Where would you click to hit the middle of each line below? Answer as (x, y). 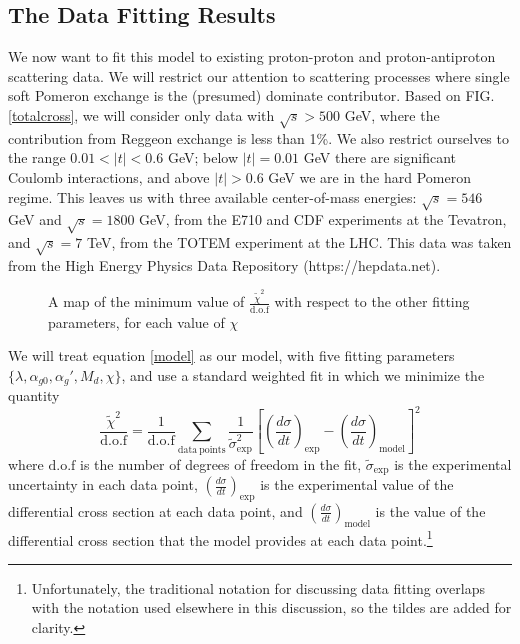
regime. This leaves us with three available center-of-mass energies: (212, 196)
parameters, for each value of (136, 321)
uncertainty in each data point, (103, 484)
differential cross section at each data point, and (155, 510)
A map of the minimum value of (146, 301)
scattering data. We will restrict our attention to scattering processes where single (259, 75)
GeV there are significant (380, 157)
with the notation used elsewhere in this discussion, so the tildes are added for (271, 607)
